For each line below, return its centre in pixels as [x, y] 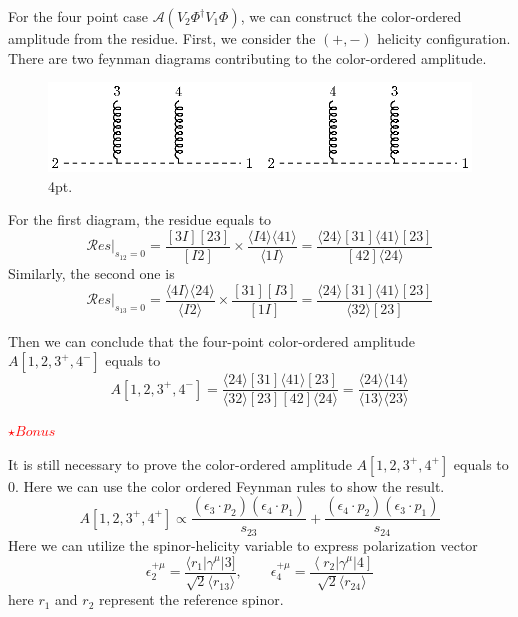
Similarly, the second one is [91, 272]
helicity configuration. [444, 38]
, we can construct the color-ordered [351, 16]
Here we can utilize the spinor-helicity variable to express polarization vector [243, 544]
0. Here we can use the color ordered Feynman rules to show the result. [226, 485]
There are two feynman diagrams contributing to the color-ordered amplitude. [247, 57]
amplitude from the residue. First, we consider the [162, 38]
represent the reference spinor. [191, 599]
